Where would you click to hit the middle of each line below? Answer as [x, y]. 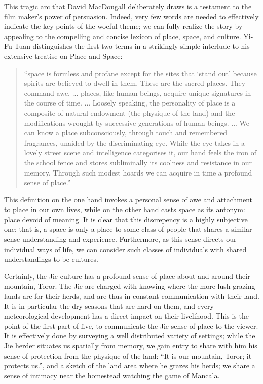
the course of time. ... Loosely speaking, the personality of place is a [130, 103]
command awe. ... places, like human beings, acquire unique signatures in [138, 93]
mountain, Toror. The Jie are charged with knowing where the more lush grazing [130, 286]
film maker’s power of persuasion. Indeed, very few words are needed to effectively [131, 16]
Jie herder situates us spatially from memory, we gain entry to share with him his [131, 345]
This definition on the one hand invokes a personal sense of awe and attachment [128, 199]
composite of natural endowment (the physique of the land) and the [129, 112]
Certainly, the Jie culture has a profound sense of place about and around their [127, 276]
